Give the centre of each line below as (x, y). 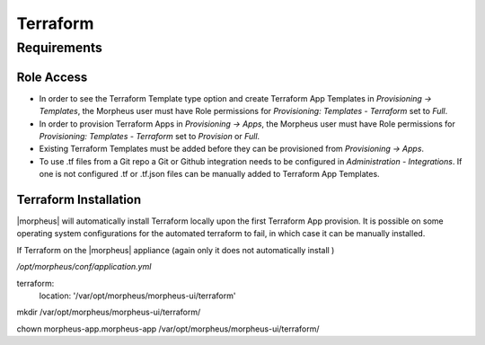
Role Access (52, 77)
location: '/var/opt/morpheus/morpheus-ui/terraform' (137, 296)
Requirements (60, 48)
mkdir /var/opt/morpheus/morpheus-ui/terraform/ (109, 312)
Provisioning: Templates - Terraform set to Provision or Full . (150, 136)
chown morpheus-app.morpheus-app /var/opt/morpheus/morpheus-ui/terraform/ (168, 329)
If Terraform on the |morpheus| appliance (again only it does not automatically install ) (176, 250)
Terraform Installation (79, 199)
